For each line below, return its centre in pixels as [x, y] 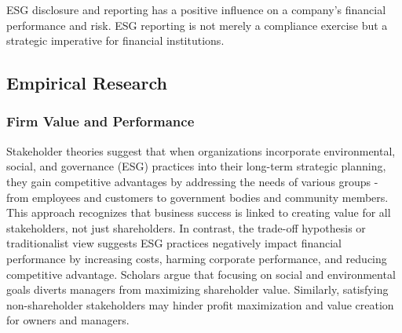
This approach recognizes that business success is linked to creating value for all [199, 212]
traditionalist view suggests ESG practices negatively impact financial [174, 243]
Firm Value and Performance [100, 121]
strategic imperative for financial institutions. [115, 40]
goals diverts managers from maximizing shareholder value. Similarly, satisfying [197, 289]
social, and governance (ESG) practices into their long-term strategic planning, [196, 166]
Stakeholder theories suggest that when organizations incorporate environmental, [201, 150]
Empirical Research [87, 83]
